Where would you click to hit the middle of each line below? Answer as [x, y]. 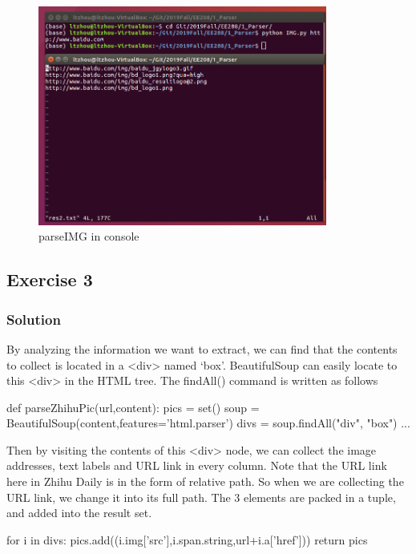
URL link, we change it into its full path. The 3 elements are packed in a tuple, [201, 497]
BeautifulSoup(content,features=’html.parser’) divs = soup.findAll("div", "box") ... [208, 423]
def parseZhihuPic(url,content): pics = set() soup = [133, 407]
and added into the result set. [79, 513]
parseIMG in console [89, 236]
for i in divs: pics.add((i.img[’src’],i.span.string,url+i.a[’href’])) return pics [187, 539]
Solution [34, 319]
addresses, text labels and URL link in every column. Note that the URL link [197, 465]
